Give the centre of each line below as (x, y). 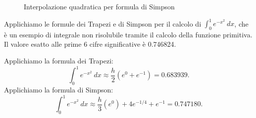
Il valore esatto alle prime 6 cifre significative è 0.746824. (90, 44)
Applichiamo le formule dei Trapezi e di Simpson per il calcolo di (103, 23)
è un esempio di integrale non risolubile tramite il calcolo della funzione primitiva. (128, 34)
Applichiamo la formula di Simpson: (59, 89)
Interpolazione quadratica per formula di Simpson (99, 6)
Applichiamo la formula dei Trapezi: (59, 61)
